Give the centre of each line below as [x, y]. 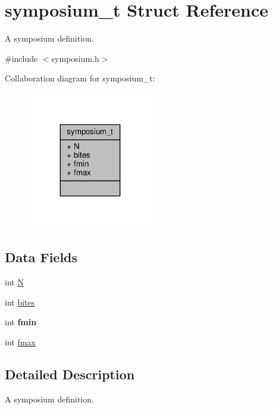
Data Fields [41, 257]
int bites [20, 302]
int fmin [21, 322]
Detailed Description [70, 374]
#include [21, 58]
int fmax [20, 342]
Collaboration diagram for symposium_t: [80, 78]
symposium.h [75, 58]
